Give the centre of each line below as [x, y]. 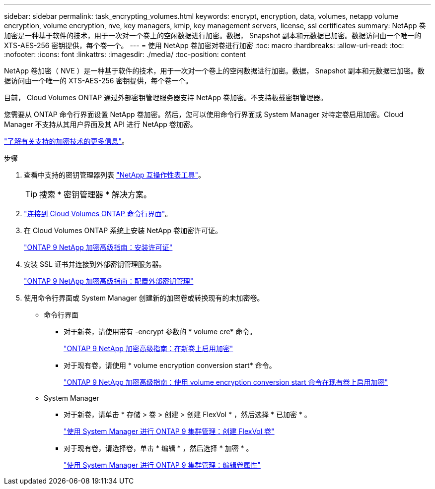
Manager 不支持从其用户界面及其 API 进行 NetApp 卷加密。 [101, 124]
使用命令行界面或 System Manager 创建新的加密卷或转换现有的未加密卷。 [144, 298]
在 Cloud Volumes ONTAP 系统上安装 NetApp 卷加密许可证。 [123, 230]
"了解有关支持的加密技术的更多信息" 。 [67, 141]
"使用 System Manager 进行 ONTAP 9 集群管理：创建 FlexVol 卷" [169, 431]
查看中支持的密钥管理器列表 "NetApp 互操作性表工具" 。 [115, 175]
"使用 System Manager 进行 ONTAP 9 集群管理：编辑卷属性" [162, 465]
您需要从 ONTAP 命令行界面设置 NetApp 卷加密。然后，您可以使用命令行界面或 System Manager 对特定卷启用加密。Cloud [204, 114]
